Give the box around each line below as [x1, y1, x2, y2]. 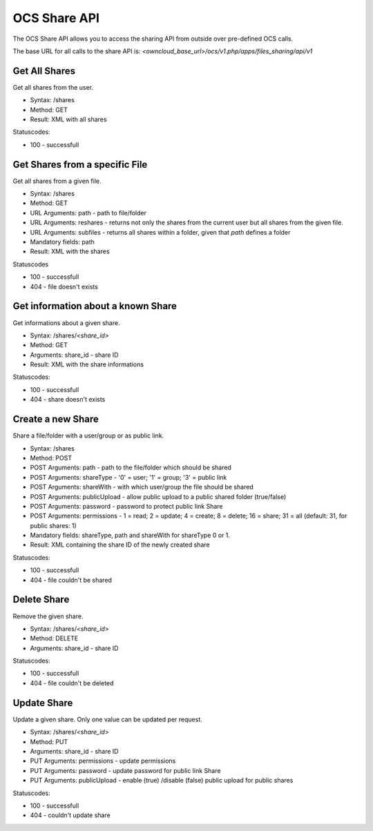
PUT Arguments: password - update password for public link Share [30, 766, 221, 774]
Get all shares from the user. [12, 83, 93, 91]
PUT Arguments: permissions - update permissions [30, 756, 176, 765]
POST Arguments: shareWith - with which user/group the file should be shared [30, 483, 254, 491]
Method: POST [30, 453, 73, 462]
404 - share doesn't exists [30, 395, 106, 404]
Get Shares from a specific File [12, 159, 148, 170]
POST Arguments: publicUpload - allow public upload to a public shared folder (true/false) [30, 492, 287, 500]
